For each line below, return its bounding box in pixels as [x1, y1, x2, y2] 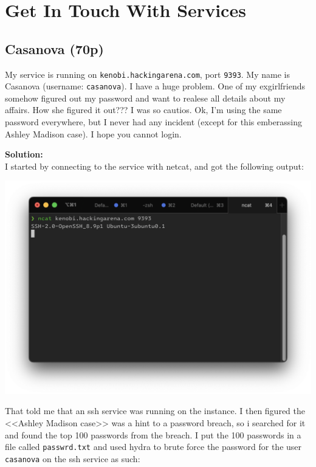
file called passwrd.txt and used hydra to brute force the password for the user [5, 440, 302, 453]
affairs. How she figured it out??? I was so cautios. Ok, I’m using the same [5, 103, 282, 116]
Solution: [5, 148, 43, 161]
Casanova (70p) [5, 39, 104, 58]
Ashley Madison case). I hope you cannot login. [5, 127, 182, 140]
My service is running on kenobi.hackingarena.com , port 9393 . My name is [5, 67, 290, 80]
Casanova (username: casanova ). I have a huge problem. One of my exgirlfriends [5, 80, 305, 92]
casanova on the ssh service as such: [5, 452, 140, 465]
